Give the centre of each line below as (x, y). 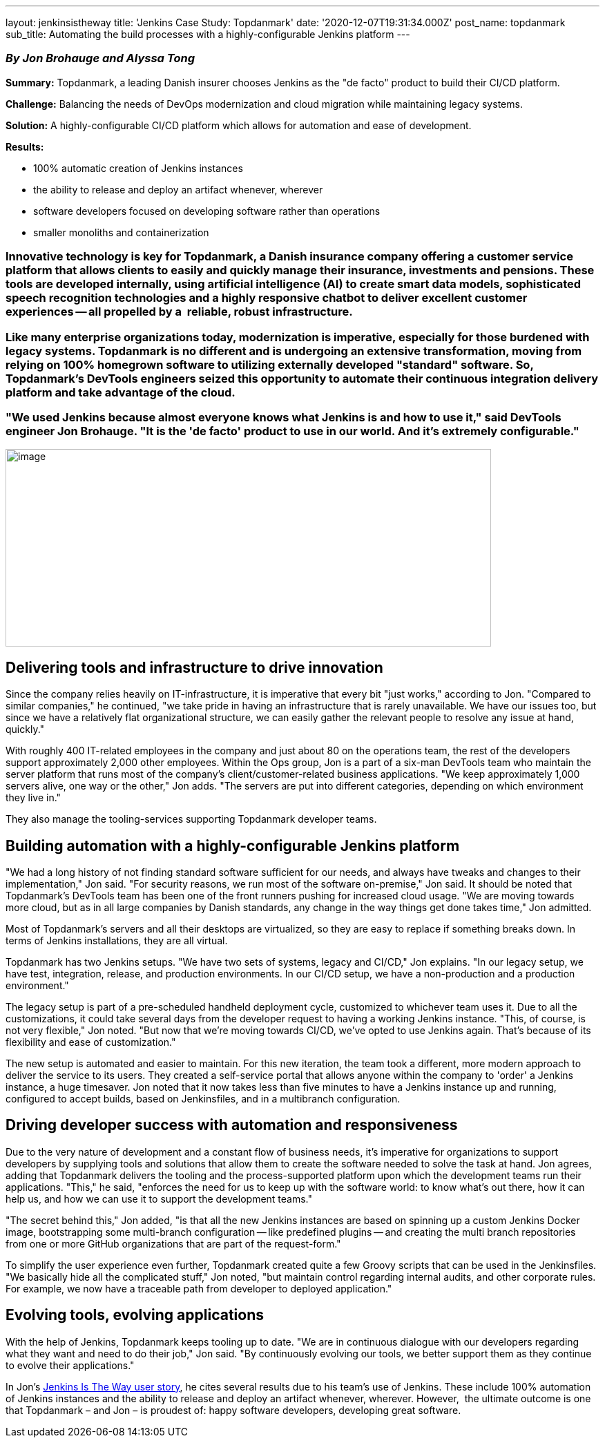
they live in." (33, 798)
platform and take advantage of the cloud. (121, 392)
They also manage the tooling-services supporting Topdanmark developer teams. (191, 819)
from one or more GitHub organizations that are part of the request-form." (173, 1243)
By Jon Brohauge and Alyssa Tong (100, 58)
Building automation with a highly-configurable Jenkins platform (233, 845)
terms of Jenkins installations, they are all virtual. (117, 940)
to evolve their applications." (70, 1365)
